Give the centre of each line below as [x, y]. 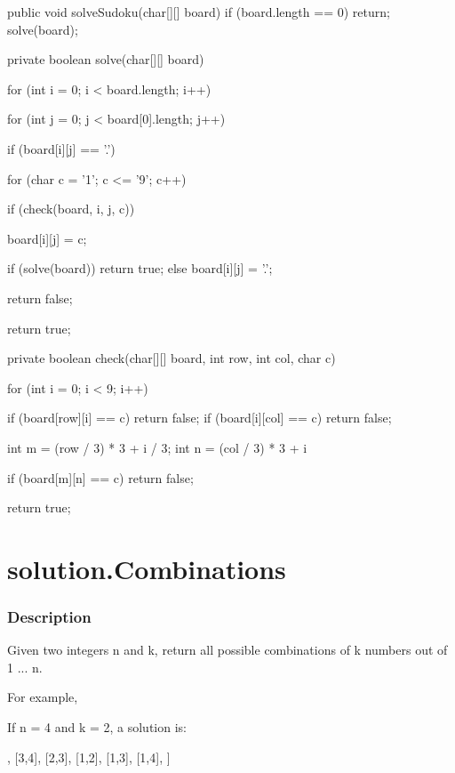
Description [49, 616]
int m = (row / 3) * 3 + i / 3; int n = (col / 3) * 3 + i [157, 447]
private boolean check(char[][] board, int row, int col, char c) [172, 358]
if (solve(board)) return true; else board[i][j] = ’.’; [140, 268]
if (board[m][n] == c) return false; [100, 477]
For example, [43, 697]
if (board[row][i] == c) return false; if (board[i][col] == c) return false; [200, 418]
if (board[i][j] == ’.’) [61, 148]
